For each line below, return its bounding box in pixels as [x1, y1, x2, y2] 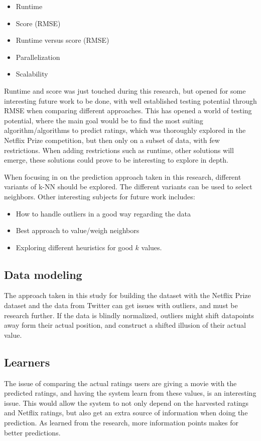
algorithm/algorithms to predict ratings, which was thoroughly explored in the [4, 125, 246, 135]
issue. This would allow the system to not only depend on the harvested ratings [4, 397, 249, 408]
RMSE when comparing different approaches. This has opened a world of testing [4, 105, 252, 116]
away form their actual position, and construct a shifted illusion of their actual [4, 320, 246, 330]
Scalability [16, 68, 48, 79]
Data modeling [4, 266, 82, 282]
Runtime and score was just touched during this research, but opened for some [4, 85, 246, 96]
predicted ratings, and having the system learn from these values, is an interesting [4, 388, 256, 398]
